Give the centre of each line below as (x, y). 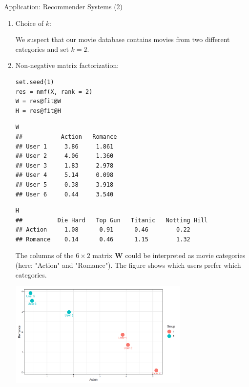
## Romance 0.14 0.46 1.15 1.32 (103, 239)
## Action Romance (66, 137)
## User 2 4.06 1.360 (64, 156)
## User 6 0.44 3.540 (64, 194)
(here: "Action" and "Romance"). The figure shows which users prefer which (128, 265)
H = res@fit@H (38, 111)
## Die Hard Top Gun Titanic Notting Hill (112, 220)
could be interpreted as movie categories (185, 255)
